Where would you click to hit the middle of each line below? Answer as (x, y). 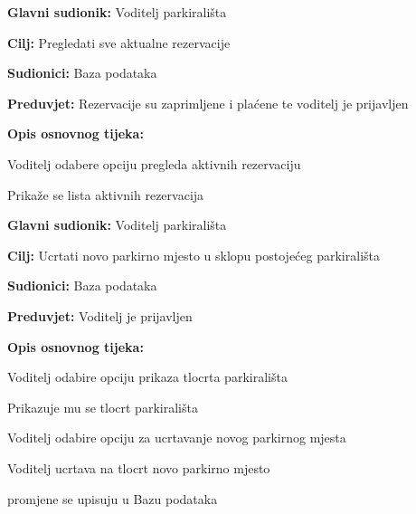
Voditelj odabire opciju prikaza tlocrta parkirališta (147, 377)
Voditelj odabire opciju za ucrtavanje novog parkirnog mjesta (177, 438)
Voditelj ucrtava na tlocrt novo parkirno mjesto (139, 467)
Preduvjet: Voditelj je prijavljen (100, 315)
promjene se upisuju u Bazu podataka (113, 498)
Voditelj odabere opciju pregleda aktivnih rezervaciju (154, 163)
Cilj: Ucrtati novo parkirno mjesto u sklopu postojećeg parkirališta (194, 255)
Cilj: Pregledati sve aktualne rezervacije (119, 42)
